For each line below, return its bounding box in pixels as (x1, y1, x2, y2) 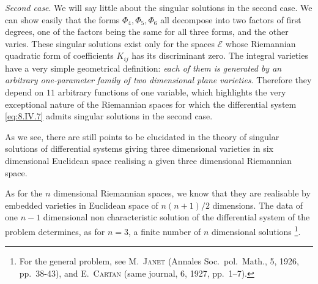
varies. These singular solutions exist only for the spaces (5, 37, 215, 50)
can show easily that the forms (5, 13, 120, 26)
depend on (5, 86, 44, 99)
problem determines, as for (5, 225, 105, 237)
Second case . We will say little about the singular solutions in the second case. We (5, 1, 312, 13)
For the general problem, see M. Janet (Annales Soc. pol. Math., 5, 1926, (19, 255, 299, 267)
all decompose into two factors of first (160, 13, 301, 26)
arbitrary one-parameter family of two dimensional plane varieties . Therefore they (5, 73, 312, 86)
